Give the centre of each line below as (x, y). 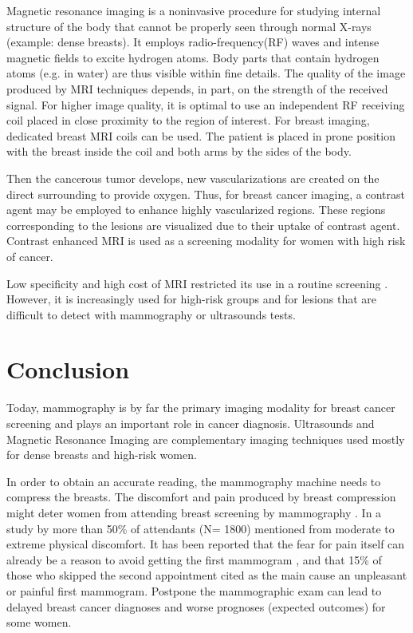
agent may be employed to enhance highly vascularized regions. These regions (196, 210)
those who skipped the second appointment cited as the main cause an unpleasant (207, 575)
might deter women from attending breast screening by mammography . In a (194, 512)
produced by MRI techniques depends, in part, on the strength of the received (197, 88)
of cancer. (30, 256)
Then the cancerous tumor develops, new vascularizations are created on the (193, 178)
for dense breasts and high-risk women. (102, 455)
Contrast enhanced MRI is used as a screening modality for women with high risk (206, 241)
